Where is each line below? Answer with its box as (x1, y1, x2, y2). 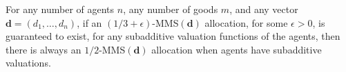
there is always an (6, 42, 81, 56)
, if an (77, 15, 102, 29)
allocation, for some (204, 15, 288, 29)
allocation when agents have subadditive (151, 42, 322, 56)
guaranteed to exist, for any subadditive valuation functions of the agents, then (6, 29, 340, 43)
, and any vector (229, 2, 298, 16)
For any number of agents (6, 2, 115, 16)
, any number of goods (123, 2, 218, 16)
